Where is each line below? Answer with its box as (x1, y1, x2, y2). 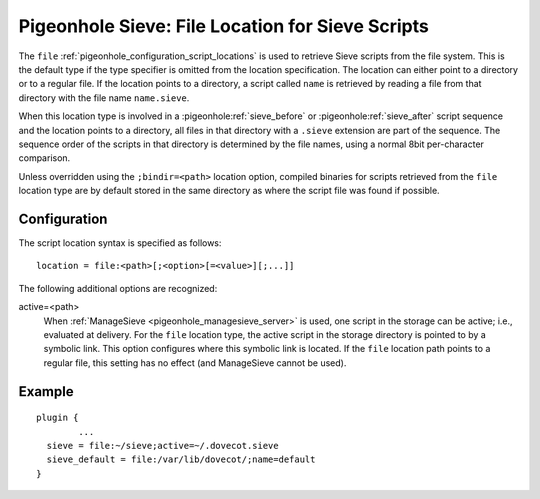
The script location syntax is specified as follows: (18, 236, 222, 249)
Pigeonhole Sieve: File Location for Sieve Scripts (18, 15, 429, 37)
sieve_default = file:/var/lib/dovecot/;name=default (46, 454, 316, 465)
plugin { (36, 412, 79, 424)
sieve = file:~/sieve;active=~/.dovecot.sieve (46, 440, 279, 451)
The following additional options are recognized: (18, 282, 218, 294)
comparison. (18, 152, 71, 164)
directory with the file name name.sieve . (18, 91, 190, 104)
